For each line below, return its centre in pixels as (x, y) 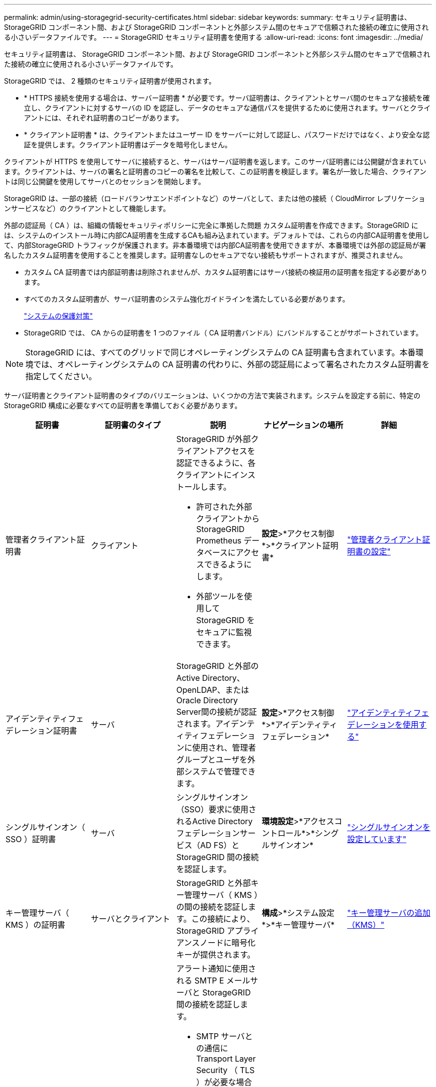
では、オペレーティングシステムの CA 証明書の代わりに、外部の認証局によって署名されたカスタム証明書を (232, 364)
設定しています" (377, 839)
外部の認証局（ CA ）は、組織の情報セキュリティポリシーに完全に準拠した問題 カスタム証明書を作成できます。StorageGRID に (211, 225)
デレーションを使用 (383, 725)
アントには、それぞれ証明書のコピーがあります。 (104, 118)
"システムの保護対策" (58, 316)
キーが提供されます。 (216, 955)
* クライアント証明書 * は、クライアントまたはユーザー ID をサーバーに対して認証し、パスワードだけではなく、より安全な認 (227, 135)
